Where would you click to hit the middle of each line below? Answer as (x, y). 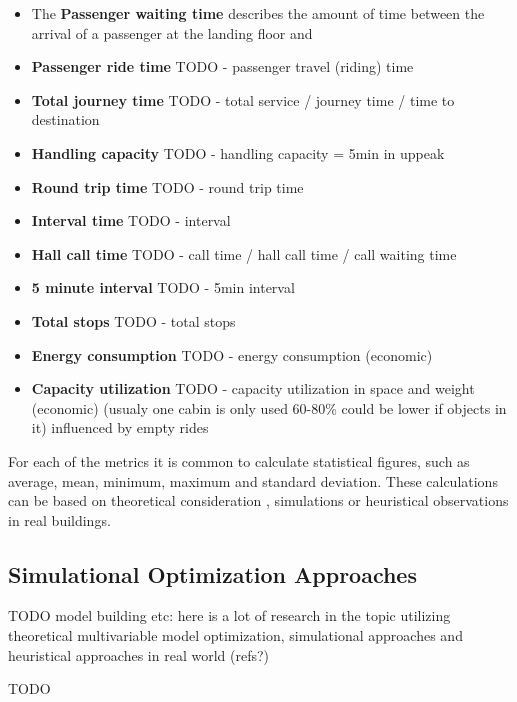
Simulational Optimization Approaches (212, 573)
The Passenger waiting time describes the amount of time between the (258, 13)
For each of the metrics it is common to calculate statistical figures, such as (239, 460)
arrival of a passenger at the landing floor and (172, 32)
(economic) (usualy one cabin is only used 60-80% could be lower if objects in (269, 407)
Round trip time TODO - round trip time (167, 186)
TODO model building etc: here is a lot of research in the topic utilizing (229, 615)
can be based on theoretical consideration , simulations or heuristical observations (258, 500)
